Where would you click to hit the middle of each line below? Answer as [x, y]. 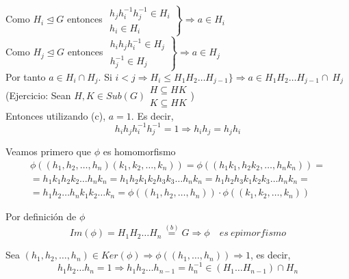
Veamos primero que [48, 151]
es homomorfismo [139, 151]
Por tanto [26, 77]
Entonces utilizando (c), [56, 115]
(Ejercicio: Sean [38, 95]
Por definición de [41, 216]
